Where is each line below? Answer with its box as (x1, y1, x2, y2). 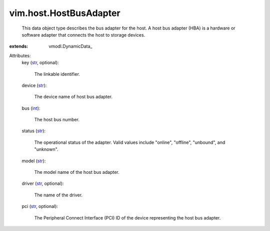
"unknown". (34, 146, 58, 152)
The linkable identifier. (34, 71, 80, 77)
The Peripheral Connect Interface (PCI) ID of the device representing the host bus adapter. (34, 214, 221, 220)
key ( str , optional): (21, 60, 59, 66)
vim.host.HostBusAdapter (9, 8, 120, 19)
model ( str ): (21, 158, 46, 164)
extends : (9, 43, 28, 50)
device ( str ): (21, 82, 47, 88)
